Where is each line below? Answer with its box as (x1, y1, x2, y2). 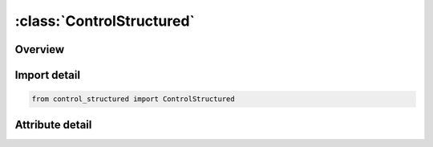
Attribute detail (14, 117, 92, 132)
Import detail (14, 68, 80, 82)
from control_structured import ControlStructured (31, 95, 236, 104)
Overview (14, 43, 65, 56)
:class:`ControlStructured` (14, 12, 196, 30)
